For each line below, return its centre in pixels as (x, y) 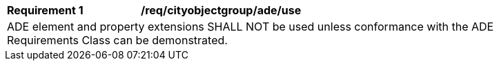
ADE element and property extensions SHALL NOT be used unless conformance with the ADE (251, 27)
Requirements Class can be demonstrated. (117, 40)
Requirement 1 (45, 10)
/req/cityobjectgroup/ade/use (221, 10)
